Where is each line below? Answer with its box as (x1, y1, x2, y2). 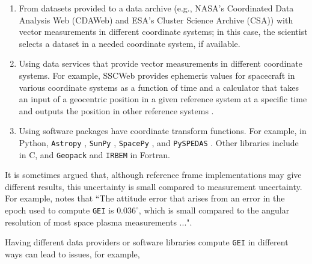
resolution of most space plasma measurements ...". (5, 215, 192, 228)
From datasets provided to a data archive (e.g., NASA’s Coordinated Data (19, 2, 294, 14)
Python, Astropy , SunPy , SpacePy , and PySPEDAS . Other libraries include (19, 136, 299, 149)
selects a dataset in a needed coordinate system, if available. (19, 37, 240, 49)
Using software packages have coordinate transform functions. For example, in (19, 124, 307, 137)
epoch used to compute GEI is (5, 204, 114, 216)
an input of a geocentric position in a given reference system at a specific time (19, 93, 307, 105)
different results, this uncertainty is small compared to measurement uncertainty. (5, 180, 302, 192)
